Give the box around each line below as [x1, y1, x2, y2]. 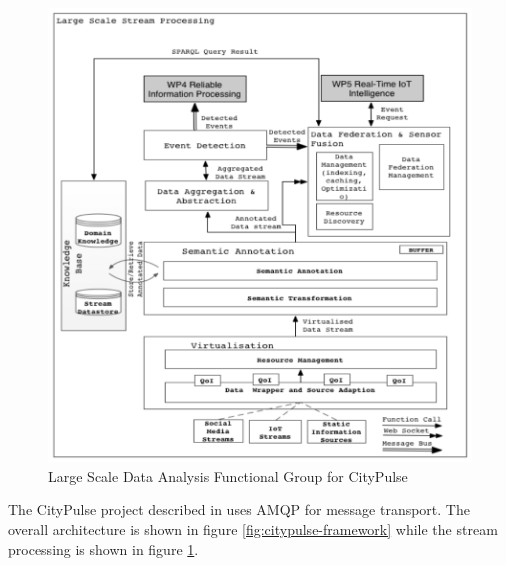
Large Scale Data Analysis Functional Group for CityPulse [48, 465, 408, 486]
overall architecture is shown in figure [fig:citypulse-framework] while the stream [8, 518, 498, 539]
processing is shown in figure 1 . [8, 538, 199, 559]
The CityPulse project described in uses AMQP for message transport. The [8, 499, 470, 520]
